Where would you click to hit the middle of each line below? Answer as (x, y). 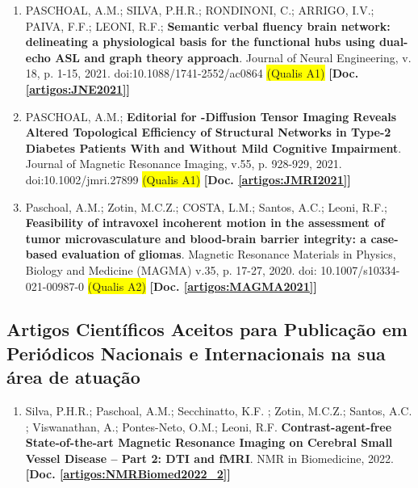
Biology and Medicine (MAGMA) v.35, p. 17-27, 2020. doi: (171, 269)
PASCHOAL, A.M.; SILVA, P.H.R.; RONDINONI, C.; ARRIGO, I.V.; (200, 10)
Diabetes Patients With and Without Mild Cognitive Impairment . (213, 147)
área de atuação (73, 377)
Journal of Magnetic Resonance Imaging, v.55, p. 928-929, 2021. (184, 164)
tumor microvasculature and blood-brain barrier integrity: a (196, 238)
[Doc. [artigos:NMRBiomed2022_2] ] (128, 474)
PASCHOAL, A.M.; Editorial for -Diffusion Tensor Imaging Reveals (211, 116)
